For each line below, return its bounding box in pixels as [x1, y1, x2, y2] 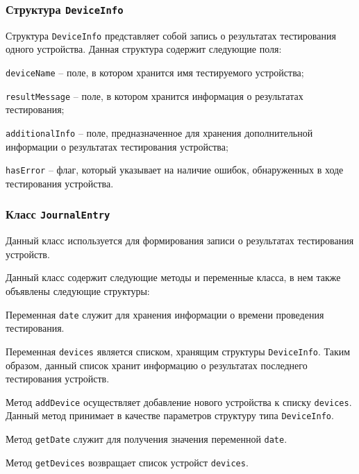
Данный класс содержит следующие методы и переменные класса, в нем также [6, 270, 341, 285]
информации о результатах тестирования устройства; [6, 139, 228, 153]
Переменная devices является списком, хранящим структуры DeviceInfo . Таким [6, 344, 351, 358]
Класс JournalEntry [6, 205, 110, 223]
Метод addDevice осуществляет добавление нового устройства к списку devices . [6, 394, 352, 409]
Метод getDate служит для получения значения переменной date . [6, 432, 287, 446]
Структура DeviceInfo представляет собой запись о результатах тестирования [6, 28, 336, 42]
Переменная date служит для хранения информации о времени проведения [6, 307, 324, 321]
